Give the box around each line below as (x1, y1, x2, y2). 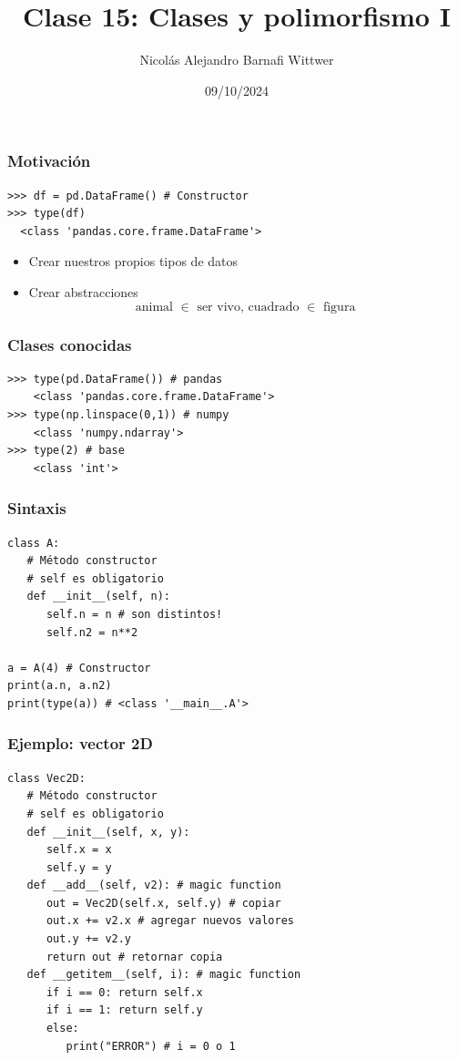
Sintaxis (7, 497, 66, 520)
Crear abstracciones (28, 282, 138, 301)
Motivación (7, 149, 91, 172)
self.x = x (46, 843, 112, 857)
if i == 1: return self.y (46, 1003, 203, 1017)
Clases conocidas (7, 333, 132, 355)
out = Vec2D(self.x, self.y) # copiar (46, 896, 281, 910)
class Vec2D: (7, 771, 86, 785)
